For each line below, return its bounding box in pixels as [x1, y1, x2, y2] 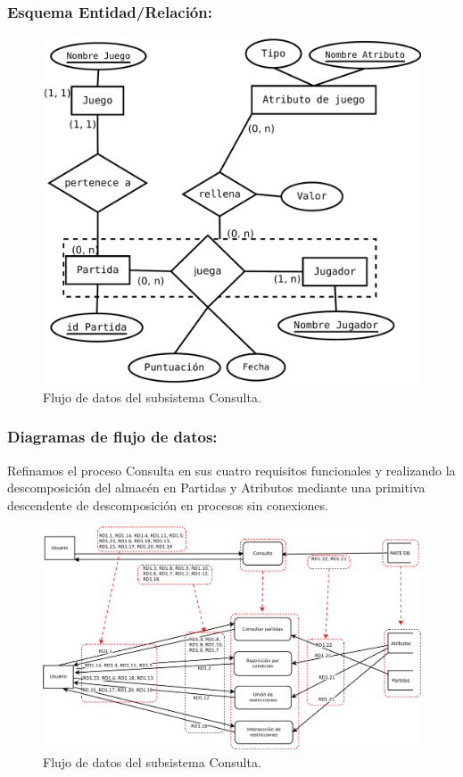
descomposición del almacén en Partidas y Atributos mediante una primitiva [7, 478, 426, 497]
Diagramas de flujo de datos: [7, 426, 218, 448]
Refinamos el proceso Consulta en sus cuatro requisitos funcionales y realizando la [7, 460, 456, 479]
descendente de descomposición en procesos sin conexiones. [7, 495, 328, 514]
